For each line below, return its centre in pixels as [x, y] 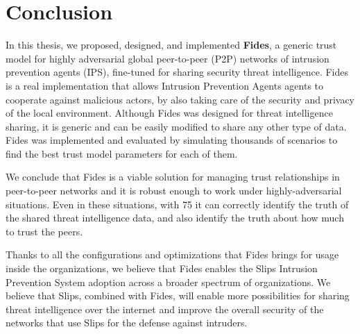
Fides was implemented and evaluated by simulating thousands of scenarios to [172, 140]
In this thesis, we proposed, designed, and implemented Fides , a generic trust [171, 45]
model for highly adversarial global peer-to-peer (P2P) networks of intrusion [168, 58]
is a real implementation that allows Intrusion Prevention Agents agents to [165, 85]
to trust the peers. [44, 231]
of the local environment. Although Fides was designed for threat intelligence [169, 113]
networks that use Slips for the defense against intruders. [127, 323]
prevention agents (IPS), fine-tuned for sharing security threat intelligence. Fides [177, 72]
